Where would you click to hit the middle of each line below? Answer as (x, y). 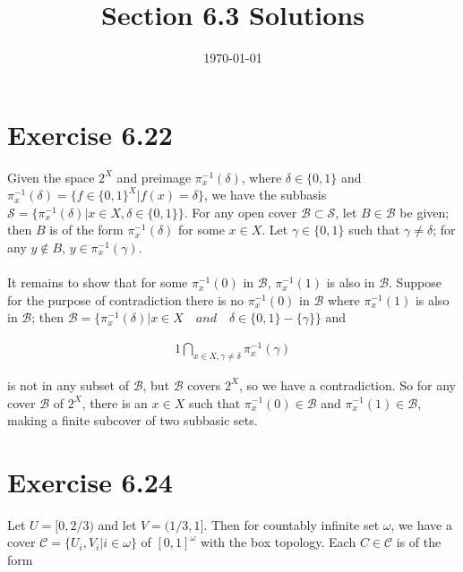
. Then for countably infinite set (292, 524)
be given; (424, 212)
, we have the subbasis (265, 195)
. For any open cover (240, 212)
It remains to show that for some (98, 282)
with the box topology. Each (278, 542)
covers (204, 384)
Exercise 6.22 (90, 134)
